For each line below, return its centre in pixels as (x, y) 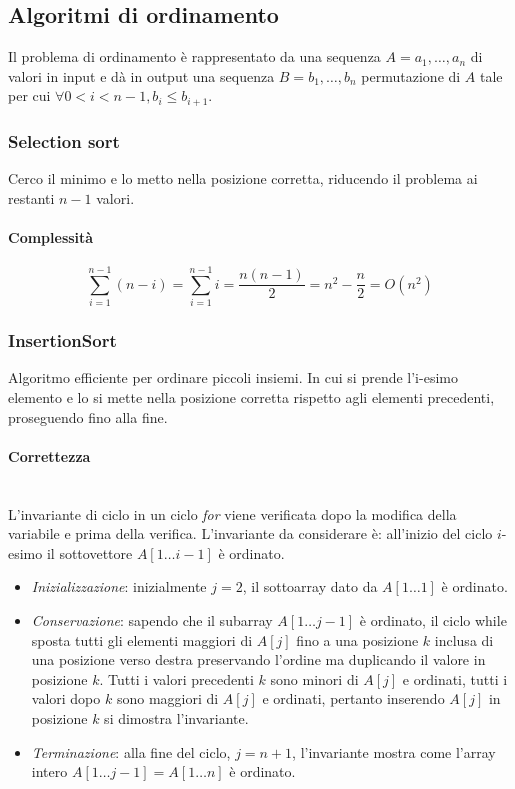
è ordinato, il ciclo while (433, 619)
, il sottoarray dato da (310, 586)
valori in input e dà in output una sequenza (141, 75)
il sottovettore (89, 552)
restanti (31, 197)
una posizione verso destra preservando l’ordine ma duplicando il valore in (258, 659)
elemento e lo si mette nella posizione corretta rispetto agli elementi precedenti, (251, 396)
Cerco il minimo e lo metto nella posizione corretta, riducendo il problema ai (243, 178)
